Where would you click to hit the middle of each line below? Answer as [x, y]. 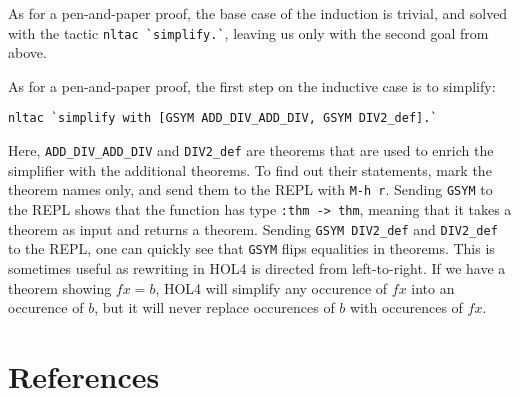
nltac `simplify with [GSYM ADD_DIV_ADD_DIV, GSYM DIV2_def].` [223, 118]
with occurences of [406, 307]
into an [433, 287]
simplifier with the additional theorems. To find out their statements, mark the [250, 169]
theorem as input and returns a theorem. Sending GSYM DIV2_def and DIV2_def [253, 228]
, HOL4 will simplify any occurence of [271, 287]
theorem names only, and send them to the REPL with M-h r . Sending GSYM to [250, 189]
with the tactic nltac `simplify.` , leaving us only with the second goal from [248, 32]
